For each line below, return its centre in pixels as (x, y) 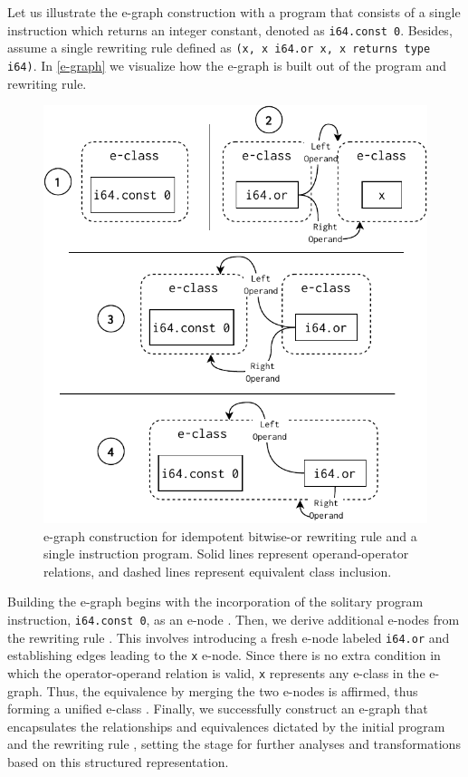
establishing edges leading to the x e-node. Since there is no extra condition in (224, 655)
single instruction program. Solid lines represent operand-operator (226, 554)
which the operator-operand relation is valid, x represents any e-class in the (216, 673)
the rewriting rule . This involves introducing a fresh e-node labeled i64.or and (229, 637)
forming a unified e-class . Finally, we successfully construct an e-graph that (218, 709)
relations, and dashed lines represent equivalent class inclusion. (218, 571)
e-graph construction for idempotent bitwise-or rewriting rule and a (230, 535)
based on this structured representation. (118, 762)
